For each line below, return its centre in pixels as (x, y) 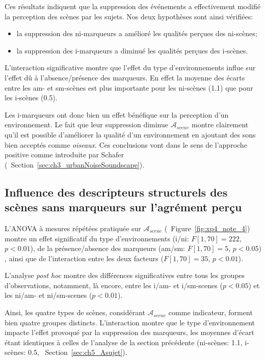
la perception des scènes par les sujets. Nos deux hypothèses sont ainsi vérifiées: (129, 16)
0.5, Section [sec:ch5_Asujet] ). (78, 352)
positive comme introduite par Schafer (64, 155)
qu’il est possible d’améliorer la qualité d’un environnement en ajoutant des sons (130, 134)
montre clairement (220, 124)
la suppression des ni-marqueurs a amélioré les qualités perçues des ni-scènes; (137, 33)
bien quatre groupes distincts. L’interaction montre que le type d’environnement (130, 322)
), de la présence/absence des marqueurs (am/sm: (108, 248)
